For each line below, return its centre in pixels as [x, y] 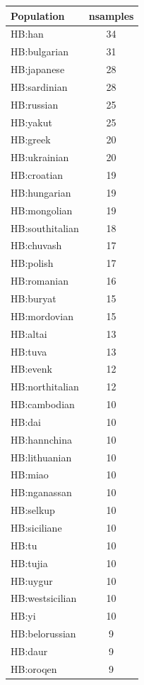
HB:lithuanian [41, 457]
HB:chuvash [36, 245]
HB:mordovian [42, 316]
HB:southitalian [45, 228]
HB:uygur [32, 580]
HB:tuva [29, 351]
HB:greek [31, 139]
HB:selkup [33, 510]
